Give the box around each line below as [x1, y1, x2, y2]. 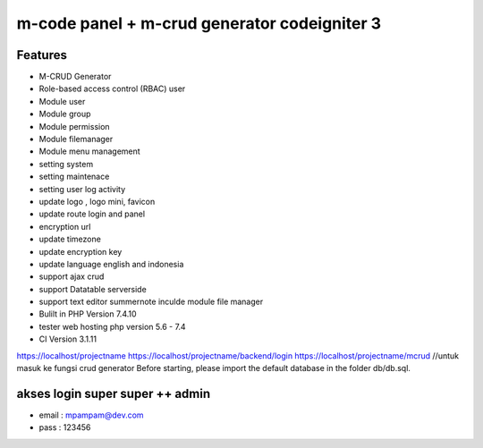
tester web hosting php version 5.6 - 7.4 [38, 321, 187, 332]
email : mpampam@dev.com [38, 410, 144, 420]
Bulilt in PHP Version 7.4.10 [38, 309, 138, 319]
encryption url [38, 221, 91, 232]
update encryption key [38, 246, 123, 257]
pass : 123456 [38, 422, 91, 433]
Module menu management [38, 146, 140, 156]
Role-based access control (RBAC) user [38, 83, 186, 94]
